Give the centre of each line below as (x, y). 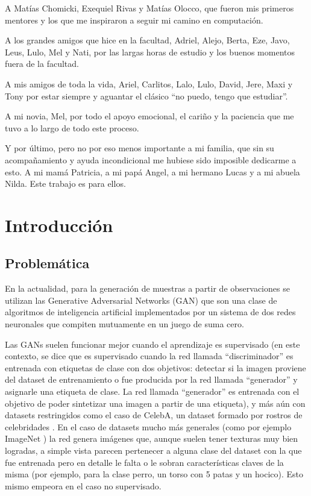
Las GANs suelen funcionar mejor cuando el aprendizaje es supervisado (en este (152, 344)
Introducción (59, 224)
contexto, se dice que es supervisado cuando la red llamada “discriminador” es (149, 356)
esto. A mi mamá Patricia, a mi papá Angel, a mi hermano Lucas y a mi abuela (152, 171)
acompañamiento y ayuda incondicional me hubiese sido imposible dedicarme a (151, 159)
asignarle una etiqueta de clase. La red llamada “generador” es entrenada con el (152, 391)
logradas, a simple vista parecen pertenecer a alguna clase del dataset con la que (153, 450)
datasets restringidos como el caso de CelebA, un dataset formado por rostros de (154, 415)
